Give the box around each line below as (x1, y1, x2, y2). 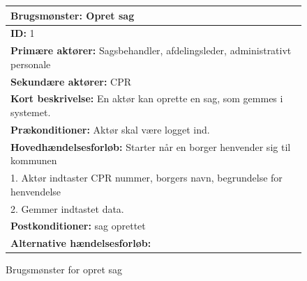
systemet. (10, 105, 51, 120)
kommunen (10, 153, 57, 168)
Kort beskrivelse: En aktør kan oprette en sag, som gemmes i (10, 91, 283, 106)
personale (10, 56, 51, 71)
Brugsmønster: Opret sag (10, 8, 135, 22)
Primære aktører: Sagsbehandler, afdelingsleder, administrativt (10, 43, 292, 58)
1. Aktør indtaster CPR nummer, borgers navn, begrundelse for (10, 170, 283, 185)
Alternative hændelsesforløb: (10, 236, 151, 250)
